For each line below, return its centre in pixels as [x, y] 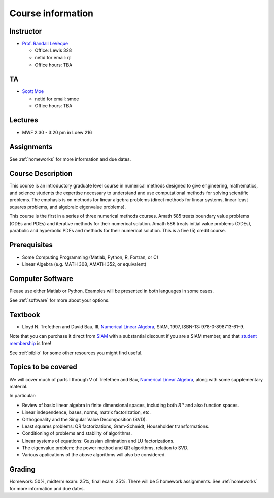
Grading [22, 469]
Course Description [41, 174]
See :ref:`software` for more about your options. [59, 300]
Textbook [25, 315]
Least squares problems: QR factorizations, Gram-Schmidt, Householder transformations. [116, 426]
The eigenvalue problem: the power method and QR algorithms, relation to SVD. [105, 448]
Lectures [24, 120]
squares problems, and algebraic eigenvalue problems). [68, 207]
